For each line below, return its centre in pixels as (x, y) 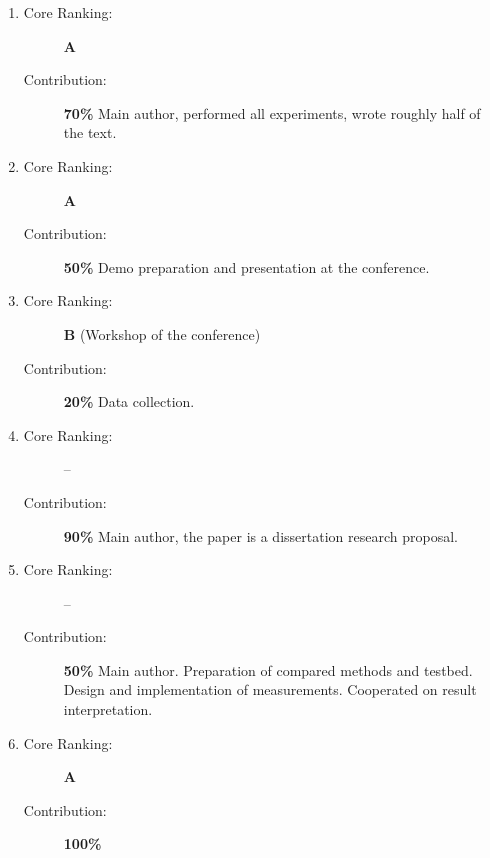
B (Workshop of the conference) (162, 333)
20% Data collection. (129, 401)
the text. (90, 132)
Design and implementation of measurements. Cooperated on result (270, 689)
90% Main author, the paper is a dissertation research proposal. (260, 535)
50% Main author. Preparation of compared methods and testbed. (268, 669)
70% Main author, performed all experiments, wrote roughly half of (272, 112)
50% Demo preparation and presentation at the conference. (246, 266)
